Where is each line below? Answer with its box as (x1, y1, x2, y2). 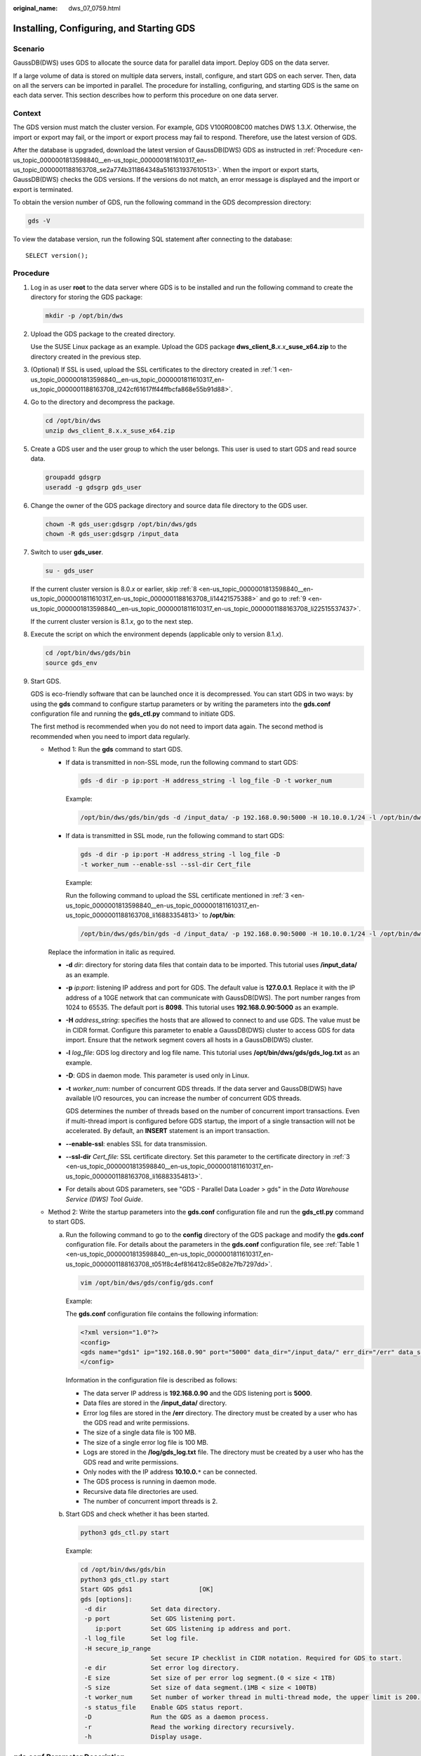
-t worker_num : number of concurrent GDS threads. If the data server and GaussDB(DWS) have (65, 1084, 342, 1092)
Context (13, 109, 41, 119)
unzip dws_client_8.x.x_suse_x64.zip (45, 426, 175, 435)
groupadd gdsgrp (45, 473, 102, 481)
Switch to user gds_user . (30, 548, 104, 556)
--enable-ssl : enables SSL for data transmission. (65, 1139, 207, 1148)
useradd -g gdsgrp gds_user (45, 483, 142, 491)
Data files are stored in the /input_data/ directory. (83, 1398, 227, 1408)
